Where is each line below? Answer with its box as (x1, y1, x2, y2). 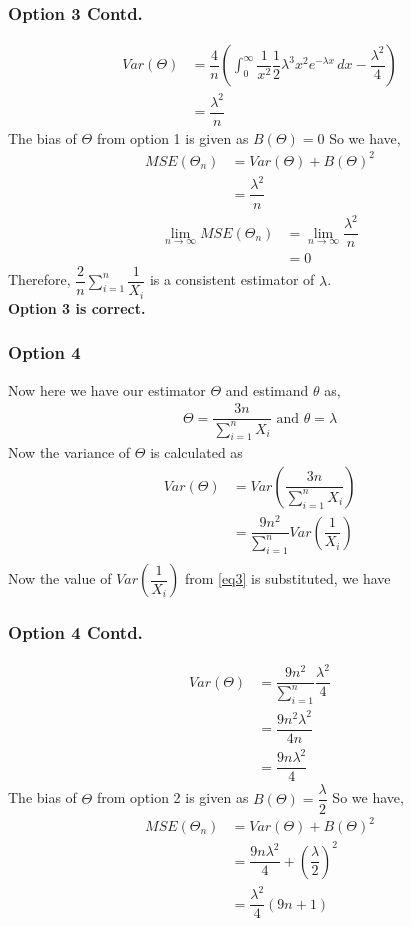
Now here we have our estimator (8, 379, 206, 400)
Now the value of (8, 568, 112, 589)
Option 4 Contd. (8, 620, 143, 645)
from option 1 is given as (96, 127, 249, 148)
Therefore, (8, 269, 71, 290)
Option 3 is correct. (8, 297, 146, 318)
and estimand (225, 379, 309, 400)
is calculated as (150, 442, 243, 463)
